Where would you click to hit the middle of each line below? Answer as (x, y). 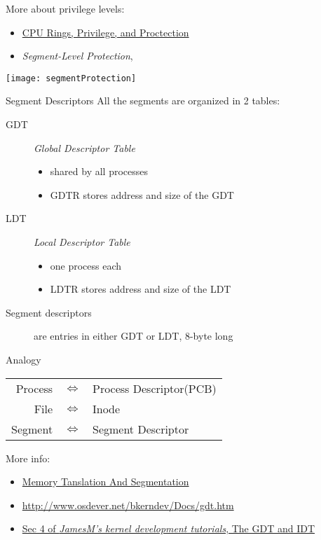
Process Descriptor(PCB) (154, 388)
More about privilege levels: (65, 8)
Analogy (23, 359)
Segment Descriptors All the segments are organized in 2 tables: (143, 101)
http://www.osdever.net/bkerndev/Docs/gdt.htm (128, 505)
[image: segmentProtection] (71, 78)
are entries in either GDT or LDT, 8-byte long (134, 336)
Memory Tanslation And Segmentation (105, 482)
